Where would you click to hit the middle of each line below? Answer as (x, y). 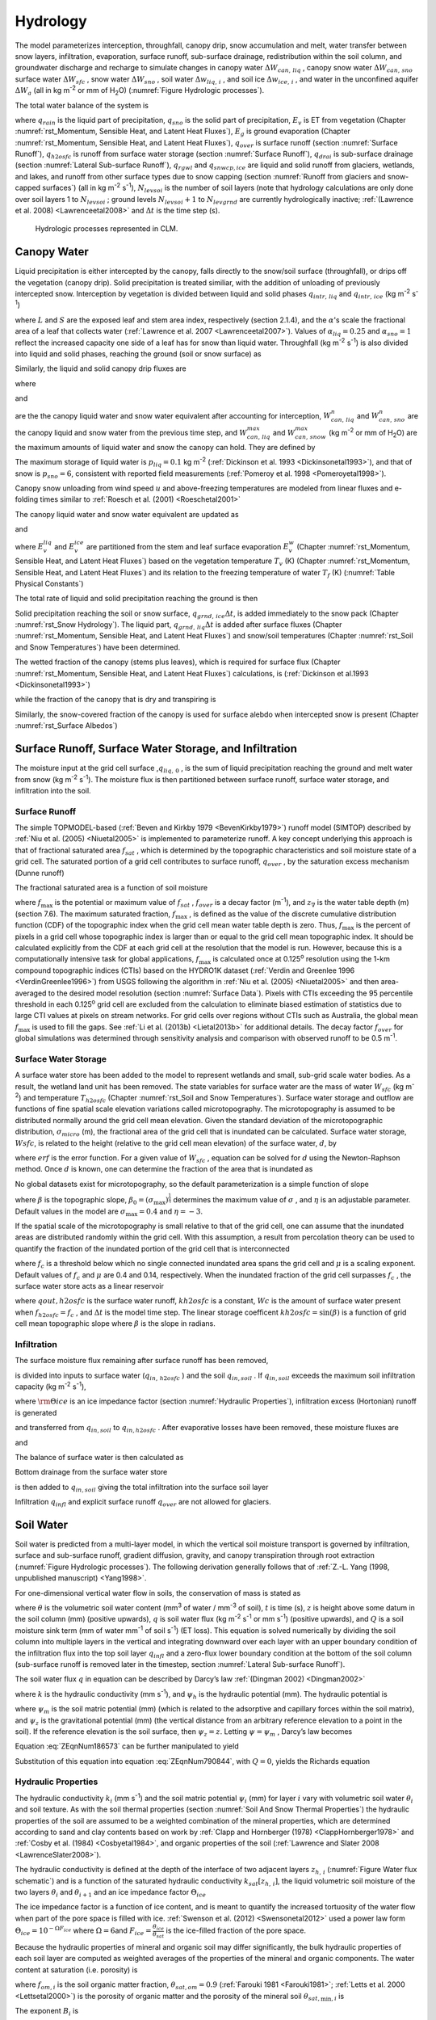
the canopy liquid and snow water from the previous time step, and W (131, 433)
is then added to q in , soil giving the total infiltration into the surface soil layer (142, 1488)
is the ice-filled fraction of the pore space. (236, 1930)
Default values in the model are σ (70, 1211)
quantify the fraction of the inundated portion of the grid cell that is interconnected (152, 1248)
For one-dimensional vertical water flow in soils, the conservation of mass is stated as (158, 1593)
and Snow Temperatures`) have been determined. (98, 647)
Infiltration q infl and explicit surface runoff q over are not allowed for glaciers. (143, 1503)
